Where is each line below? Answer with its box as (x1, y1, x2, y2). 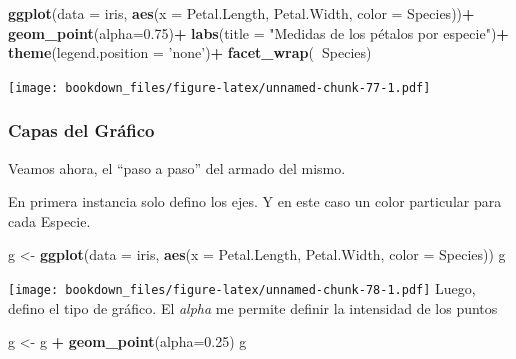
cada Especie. (8, 210, 91, 231)
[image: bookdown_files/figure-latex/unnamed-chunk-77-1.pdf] (8, 80, 431, 95)
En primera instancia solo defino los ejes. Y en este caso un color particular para (8, 191, 502, 212)
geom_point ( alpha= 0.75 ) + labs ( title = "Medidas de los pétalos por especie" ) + (8, 22, 509, 43)
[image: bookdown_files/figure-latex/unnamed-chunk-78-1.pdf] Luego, (8, 278, 476, 299)
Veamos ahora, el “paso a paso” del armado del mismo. (8, 157, 346, 178)
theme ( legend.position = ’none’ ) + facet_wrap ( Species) (8, 42, 372, 63)
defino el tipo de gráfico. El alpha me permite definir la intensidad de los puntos (8, 297, 498, 318)
